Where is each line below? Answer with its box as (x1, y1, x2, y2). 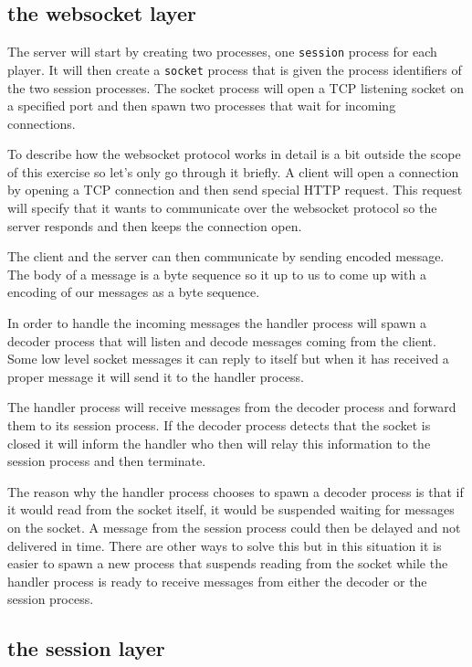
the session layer (7, 634, 165, 662)
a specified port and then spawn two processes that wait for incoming (7, 96, 396, 115)
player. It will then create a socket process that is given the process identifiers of (7, 59, 462, 79)
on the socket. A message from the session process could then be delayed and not (7, 517, 461, 536)
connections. (7, 113, 76, 132)
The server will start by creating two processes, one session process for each (7, 42, 437, 61)
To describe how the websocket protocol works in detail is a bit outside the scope (7, 144, 461, 164)
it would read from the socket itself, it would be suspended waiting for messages (7, 500, 455, 519)
